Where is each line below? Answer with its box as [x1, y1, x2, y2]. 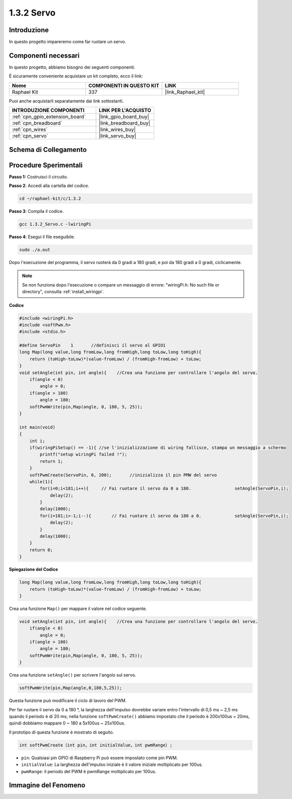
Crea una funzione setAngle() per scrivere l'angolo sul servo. [9, 672, 136, 678]
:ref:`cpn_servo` [12, 133, 49, 139]
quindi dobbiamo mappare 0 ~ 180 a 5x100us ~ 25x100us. [9, 720, 126, 726]
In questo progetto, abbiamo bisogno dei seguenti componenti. [9, 64, 136, 70]
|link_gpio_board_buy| [99, 114, 149, 120]
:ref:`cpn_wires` [12, 126, 48, 133]
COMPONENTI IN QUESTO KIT [88, 82, 160, 89]
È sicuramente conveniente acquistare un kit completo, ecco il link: [9, 73, 143, 79]
